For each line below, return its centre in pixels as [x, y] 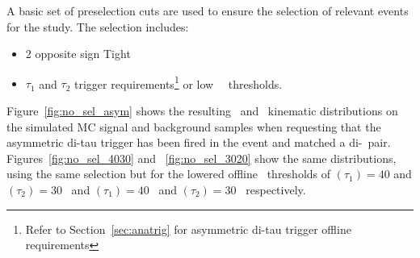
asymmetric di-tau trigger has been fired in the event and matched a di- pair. [199, 142]
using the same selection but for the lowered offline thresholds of [169, 174]
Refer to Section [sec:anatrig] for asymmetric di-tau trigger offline [188, 229]
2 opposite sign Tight [78, 54]
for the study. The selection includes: [98, 26]
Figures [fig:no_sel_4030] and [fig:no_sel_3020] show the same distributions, [202, 158]
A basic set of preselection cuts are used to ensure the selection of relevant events [208, 10]
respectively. [276, 189]
